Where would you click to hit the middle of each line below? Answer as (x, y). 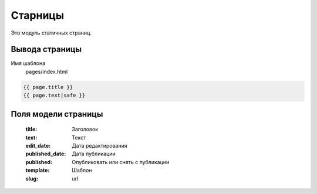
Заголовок (85, 130)
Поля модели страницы (57, 114)
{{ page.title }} (48, 87)
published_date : (46, 154)
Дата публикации (94, 154)
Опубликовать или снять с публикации (121, 162)
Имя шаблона (28, 63)
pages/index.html (47, 72)
